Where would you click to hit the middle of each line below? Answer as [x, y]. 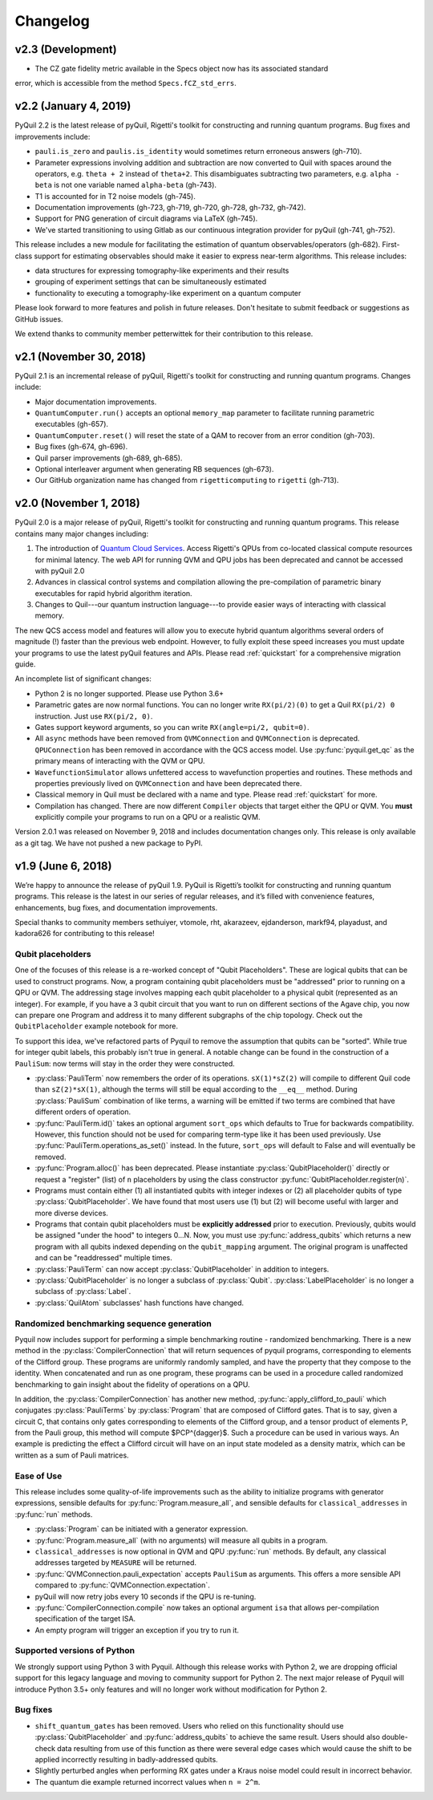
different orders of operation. [83, 1112]
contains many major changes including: [81, 533]
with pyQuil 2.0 [60, 570]
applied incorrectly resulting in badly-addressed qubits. [126, 1759]
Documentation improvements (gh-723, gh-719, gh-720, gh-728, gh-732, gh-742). [170, 208]
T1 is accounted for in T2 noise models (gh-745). [115, 196]
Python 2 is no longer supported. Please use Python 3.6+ [129, 693]
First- [391, 245]
